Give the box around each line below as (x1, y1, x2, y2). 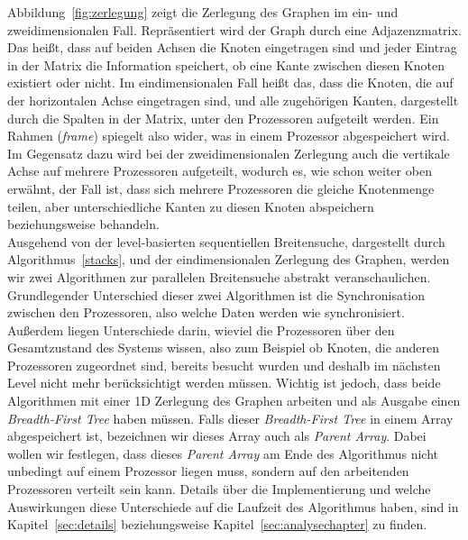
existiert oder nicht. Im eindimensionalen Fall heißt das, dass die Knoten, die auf (7, 73, 454, 92)
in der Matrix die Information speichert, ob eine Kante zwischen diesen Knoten (7, 55, 445, 74)
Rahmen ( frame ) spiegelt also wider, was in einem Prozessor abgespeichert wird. (7, 126, 450, 145)
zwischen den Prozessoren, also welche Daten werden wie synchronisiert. (7, 303, 405, 322)
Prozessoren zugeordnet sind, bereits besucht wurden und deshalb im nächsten (7, 355, 441, 374)
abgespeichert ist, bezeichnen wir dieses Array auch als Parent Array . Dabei (7, 426, 427, 445)
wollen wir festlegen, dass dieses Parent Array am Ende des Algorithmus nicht (7, 444, 438, 462)
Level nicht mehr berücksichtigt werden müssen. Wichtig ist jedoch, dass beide (7, 373, 441, 392)
